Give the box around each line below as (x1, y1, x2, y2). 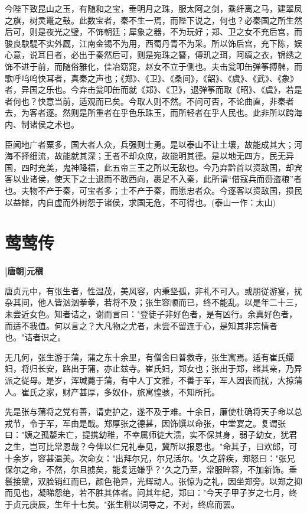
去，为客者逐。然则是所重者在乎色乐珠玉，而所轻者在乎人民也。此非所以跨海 (5, 106, 302, 119)
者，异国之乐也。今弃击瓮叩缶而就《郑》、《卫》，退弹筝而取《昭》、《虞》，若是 (5, 83, 302, 96)
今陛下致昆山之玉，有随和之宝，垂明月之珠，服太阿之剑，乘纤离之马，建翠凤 (5, 2, 302, 14)
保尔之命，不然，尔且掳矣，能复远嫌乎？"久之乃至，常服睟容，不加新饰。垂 (5, 463, 298, 476)
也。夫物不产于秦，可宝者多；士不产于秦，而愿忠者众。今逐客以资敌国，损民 (5, 184, 302, 196)
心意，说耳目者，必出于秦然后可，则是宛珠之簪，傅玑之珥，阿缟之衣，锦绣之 (5, 48, 302, 61)
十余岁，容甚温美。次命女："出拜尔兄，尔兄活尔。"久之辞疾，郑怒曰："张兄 (5, 451, 295, 464)
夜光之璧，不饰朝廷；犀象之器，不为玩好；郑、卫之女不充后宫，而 (45, 25, 302, 38)
